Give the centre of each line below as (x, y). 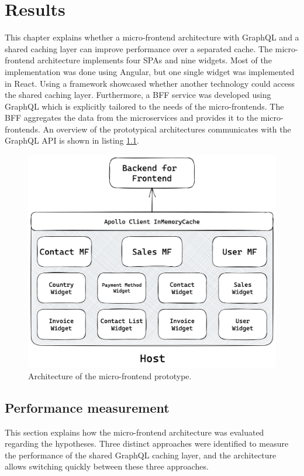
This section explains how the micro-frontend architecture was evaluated (134, 432)
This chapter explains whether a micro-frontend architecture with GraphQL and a (152, 37)
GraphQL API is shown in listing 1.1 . (72, 140)
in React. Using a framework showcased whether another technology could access (150, 83)
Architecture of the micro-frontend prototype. (110, 375)
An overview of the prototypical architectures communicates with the (167, 129)
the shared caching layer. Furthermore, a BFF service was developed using (138, 95)
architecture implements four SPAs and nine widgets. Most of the (155, 60)
